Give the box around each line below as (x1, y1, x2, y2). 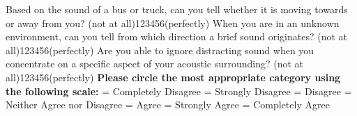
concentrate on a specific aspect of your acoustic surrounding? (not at (6, 56, 304, 71)
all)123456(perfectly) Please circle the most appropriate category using (6, 69, 341, 84)
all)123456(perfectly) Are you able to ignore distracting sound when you (6, 42, 314, 57)
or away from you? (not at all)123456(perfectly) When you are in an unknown (6, 15, 340, 30)
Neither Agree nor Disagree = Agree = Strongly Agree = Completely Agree (6, 97, 330, 112)
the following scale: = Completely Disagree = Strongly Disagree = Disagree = (6, 83, 352, 98)
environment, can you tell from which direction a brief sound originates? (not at (6, 29, 347, 44)
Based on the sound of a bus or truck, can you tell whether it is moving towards (6, 2, 348, 16)
